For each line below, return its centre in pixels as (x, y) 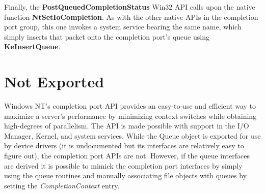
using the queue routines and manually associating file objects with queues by (126, 175)
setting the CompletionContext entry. (62, 185)
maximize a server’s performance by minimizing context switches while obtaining (130, 116)
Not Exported (54, 82)
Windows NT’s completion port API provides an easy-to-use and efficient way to (130, 106)
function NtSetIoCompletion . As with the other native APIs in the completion (131, 17)
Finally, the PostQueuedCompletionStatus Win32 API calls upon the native (130, 7)
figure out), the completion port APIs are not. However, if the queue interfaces (127, 156)
